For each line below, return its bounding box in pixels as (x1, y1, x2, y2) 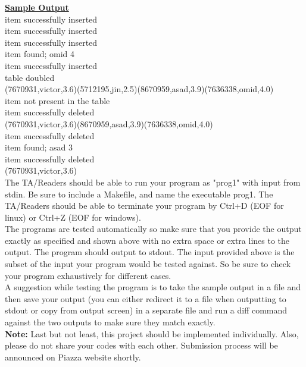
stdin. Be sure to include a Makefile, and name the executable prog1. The (5, 187, 273, 200)
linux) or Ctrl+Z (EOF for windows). (5, 211, 141, 223)
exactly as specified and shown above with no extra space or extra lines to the (5, 234, 290, 246)
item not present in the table (5, 94, 110, 106)
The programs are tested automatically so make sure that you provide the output (5, 222, 302, 235)
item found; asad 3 (5, 141, 73, 153)
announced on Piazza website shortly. (5, 350, 141, 363)
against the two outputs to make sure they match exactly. (5, 316, 216, 328)
